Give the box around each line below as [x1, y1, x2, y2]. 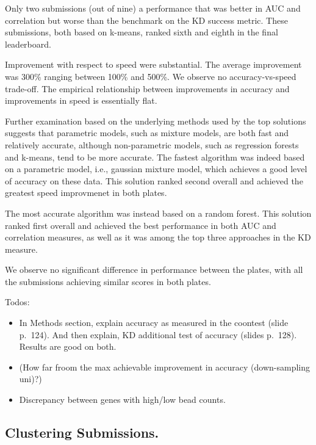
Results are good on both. [19, 340, 117, 353]
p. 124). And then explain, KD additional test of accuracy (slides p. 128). [19, 328, 297, 341]
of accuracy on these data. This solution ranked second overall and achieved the [5, 174, 303, 187]
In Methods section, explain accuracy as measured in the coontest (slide [19, 316, 289, 329]
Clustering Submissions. [5, 423, 159, 442]
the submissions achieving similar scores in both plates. [5, 275, 211, 288]
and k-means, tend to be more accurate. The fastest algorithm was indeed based [5, 150, 305, 163]
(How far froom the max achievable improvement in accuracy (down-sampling [19, 360, 311, 373]
